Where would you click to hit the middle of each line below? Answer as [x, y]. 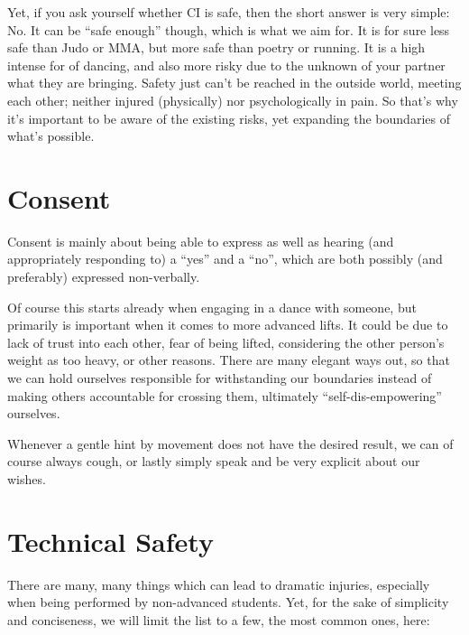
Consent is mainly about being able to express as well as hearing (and [201, 241]
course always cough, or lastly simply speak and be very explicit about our [214, 461]
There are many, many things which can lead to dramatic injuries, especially [219, 584]
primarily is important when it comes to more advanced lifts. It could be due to [228, 325]
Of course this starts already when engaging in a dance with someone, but [212, 307]
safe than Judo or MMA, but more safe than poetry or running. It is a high [216, 47]
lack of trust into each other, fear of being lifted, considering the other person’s [226, 342]
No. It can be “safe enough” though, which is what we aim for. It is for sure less [229, 29]
